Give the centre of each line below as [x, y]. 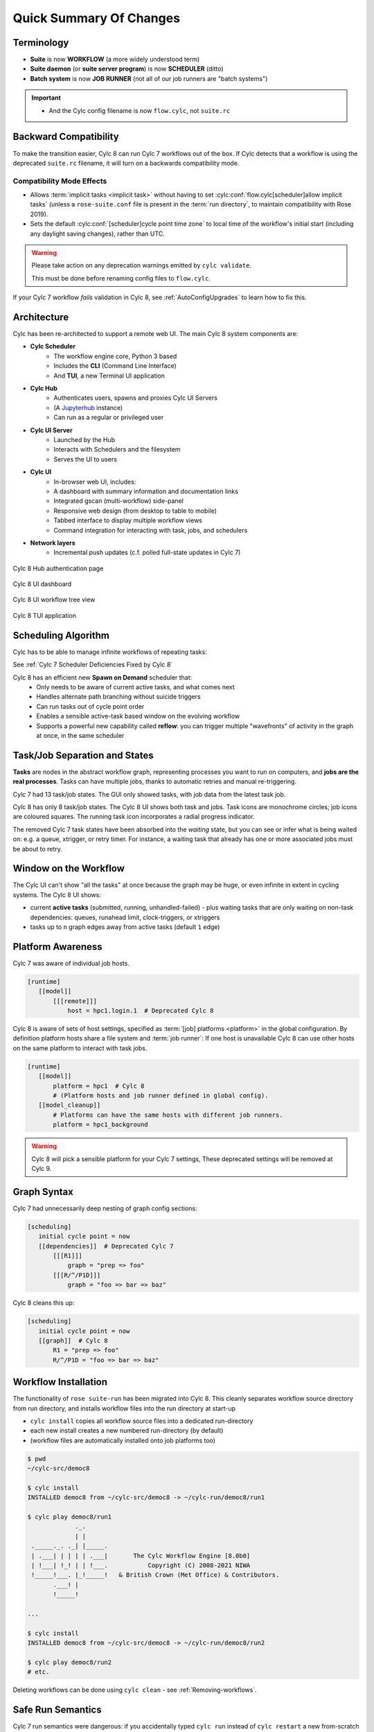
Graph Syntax [43, 1192]
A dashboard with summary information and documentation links [146, 491]
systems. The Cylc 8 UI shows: [57, 894]
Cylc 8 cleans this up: [44, 1303]
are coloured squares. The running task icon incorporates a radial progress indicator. [134, 817]
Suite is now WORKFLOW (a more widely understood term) [115, 60]
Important [46, 98]
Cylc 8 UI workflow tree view [54, 600]
